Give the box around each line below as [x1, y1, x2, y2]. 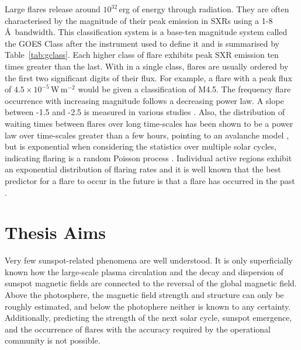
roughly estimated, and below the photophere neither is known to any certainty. [5, 300, 291, 312]
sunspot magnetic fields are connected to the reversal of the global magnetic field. [5, 277, 297, 289]
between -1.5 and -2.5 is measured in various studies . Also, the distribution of [5, 106, 285, 118]
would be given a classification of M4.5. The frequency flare [78, 83, 291, 95]
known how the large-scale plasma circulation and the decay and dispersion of [5, 265, 283, 278]
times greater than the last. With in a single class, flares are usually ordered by [5, 60, 289, 72]
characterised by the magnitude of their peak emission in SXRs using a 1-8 [5, 14, 273, 26]
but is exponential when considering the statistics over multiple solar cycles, [5, 140, 276, 153]
